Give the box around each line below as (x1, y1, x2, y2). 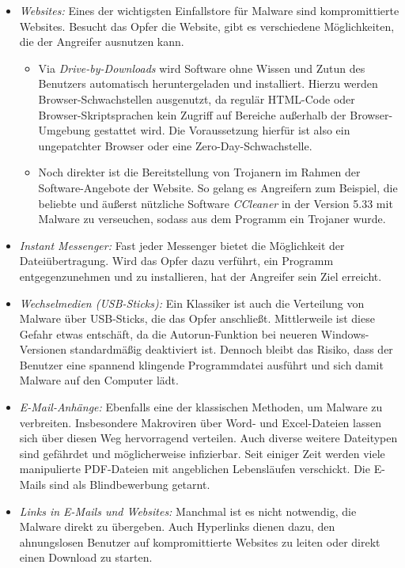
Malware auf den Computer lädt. (19, 372, 179, 388)
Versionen (19, 341, 67, 358)
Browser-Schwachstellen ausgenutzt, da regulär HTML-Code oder (38, 90, 355, 107)
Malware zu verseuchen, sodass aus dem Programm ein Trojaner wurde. (38, 210, 386, 227)
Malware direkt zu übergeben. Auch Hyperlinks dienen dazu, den (19, 518, 335, 535)
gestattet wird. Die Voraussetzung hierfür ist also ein (93, 122, 350, 138)
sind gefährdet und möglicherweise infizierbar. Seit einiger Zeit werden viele (19, 445, 385, 461)
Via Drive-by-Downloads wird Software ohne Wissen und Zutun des (38, 59, 365, 76)
